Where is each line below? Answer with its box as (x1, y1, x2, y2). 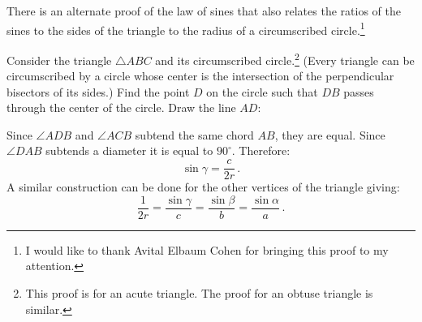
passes (343, 83, 374, 100)
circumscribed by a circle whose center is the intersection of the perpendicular (6, 67, 394, 84)
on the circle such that (206, 83, 318, 100)
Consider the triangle (6, 51, 112, 68)
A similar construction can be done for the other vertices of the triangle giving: (6, 178, 400, 195)
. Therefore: (231, 142, 291, 159)
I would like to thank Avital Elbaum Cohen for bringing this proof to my (25, 241, 389, 258)
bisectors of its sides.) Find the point (6, 83, 190, 100)
